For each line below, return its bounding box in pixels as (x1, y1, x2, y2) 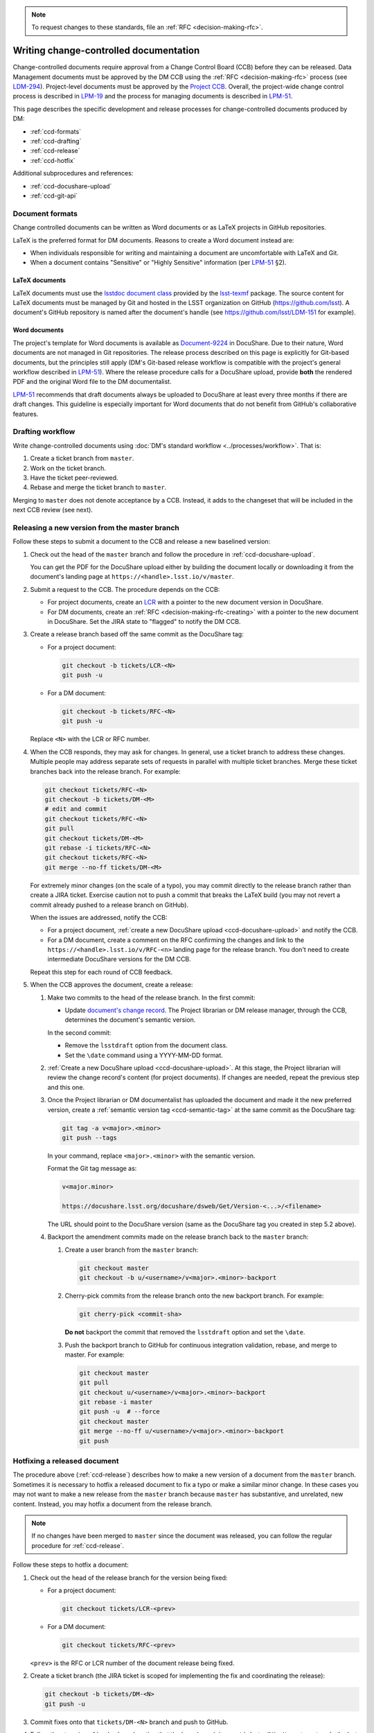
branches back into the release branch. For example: (30, 767, 181, 776)
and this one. (47, 1083, 85, 1091)
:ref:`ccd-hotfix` (30, 156, 75, 164)
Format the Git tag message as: (47, 1165, 137, 1173)
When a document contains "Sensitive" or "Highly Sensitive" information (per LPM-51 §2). (30, 259, 287, 267)
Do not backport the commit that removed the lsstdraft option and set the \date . (64, 1328, 305, 1336)
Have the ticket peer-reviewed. (30, 473, 118, 482)
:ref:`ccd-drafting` (30, 137, 82, 146)
